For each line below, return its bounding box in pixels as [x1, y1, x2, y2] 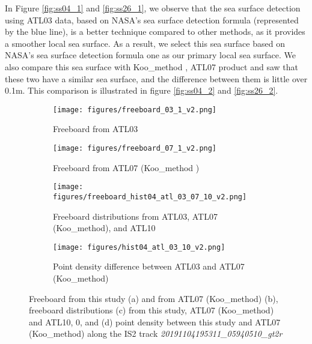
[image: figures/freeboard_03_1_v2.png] [53, 105, 217, 114]
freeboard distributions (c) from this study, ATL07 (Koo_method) [29, 304, 274, 316]
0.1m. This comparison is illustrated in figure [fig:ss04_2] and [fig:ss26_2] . [5, 84, 278, 97]
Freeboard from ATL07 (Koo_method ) [53, 161, 200, 174]
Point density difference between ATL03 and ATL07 [53, 260, 245, 273]
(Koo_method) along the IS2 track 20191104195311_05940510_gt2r [29, 327, 283, 340]
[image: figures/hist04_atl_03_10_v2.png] [53, 243, 225, 252]
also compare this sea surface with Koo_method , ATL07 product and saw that [5, 60, 298, 73]
